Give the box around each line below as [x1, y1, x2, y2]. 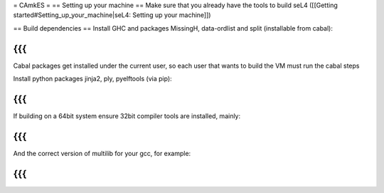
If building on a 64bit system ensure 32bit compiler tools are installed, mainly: [13, 111, 241, 120]
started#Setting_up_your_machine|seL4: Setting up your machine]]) [13, 11, 211, 19]
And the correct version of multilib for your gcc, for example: [13, 149, 191, 157]
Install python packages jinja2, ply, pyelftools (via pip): [13, 75, 172, 83]
